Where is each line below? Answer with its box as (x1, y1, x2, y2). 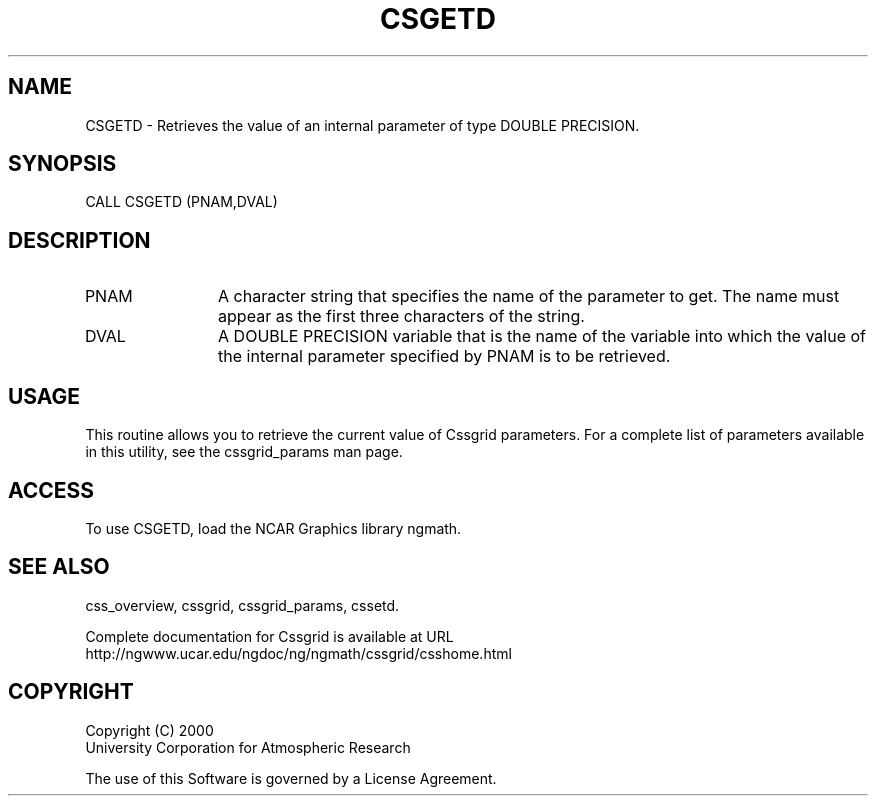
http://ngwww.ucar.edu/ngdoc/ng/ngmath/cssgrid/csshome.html (85, 644, 512, 662)
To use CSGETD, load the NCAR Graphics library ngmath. (85, 519, 462, 537)
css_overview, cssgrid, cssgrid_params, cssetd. (85, 596, 400, 614)
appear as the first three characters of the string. (218, 306, 585, 327)
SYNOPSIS (8, 151, 117, 177)
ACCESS (8, 477, 95, 503)
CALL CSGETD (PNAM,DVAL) (85, 193, 278, 211)
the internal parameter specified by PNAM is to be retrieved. (218, 346, 671, 367)
